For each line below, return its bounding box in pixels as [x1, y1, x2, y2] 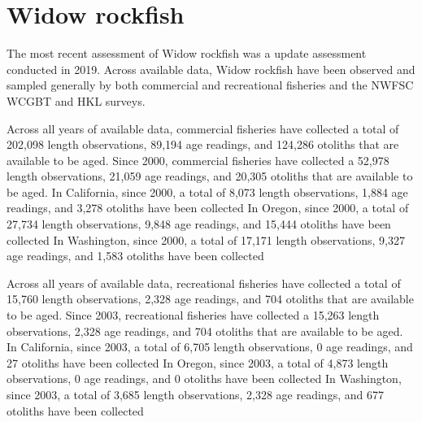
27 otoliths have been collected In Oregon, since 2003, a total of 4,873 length [7, 354, 389, 371]
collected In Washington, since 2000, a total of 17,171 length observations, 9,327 [7, 231, 405, 248]
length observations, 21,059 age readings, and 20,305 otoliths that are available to [7, 167, 413, 185]
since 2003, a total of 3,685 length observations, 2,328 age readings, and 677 [7, 386, 384, 402]
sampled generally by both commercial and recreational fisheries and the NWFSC [7, 76, 414, 94]
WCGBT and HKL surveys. [7, 92, 146, 109]
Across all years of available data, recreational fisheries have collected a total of [7, 274, 401, 291]
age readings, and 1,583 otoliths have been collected [7, 247, 264, 264]
